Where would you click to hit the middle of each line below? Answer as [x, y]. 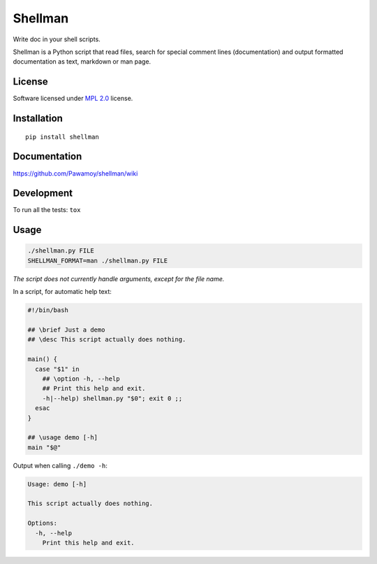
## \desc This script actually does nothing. [107, 340]
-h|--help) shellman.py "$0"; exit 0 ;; [112, 398]
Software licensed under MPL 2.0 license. [73, 99]
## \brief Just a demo [66, 330]
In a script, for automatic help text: [62, 292]
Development [43, 193]
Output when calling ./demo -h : [60, 465]
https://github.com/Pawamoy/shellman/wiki [75, 173]
